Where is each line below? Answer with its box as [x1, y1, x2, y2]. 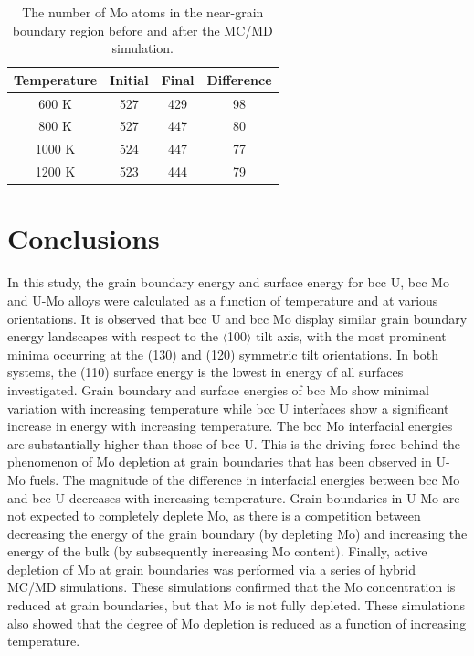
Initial [110, 70, 149, 89]
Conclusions [7, 220, 160, 257]
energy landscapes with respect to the [7, 327, 218, 346]
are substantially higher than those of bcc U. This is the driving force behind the [7, 434, 461, 453]
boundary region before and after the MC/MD [12, 20, 273, 39]
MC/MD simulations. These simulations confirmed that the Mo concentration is [7, 577, 456, 597]
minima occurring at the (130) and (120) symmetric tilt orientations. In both [7, 344, 439, 363]
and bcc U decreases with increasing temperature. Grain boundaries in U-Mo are [7, 488, 460, 507]
